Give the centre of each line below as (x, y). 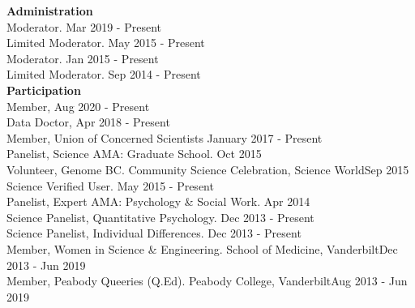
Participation (44, 90)
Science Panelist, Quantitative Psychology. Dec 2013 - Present (160, 217)
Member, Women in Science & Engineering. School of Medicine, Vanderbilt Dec (202, 248)
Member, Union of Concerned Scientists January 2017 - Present (165, 137)
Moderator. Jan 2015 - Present (83, 58)
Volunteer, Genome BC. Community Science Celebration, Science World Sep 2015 (208, 169)
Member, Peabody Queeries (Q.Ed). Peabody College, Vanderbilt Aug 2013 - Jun (207, 281)
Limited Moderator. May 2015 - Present (106, 43)
